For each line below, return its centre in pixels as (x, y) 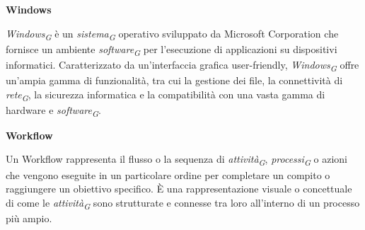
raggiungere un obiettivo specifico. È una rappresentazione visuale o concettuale (179, 189)
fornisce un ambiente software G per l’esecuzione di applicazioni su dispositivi (172, 50)
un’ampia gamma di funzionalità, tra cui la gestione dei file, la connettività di (174, 80)
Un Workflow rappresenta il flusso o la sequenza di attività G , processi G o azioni (177, 160)
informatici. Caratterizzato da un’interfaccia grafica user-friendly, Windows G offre (182, 65)
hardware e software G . (53, 110)
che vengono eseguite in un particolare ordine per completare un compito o (168, 174)
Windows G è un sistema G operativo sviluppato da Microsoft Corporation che (172, 34)
